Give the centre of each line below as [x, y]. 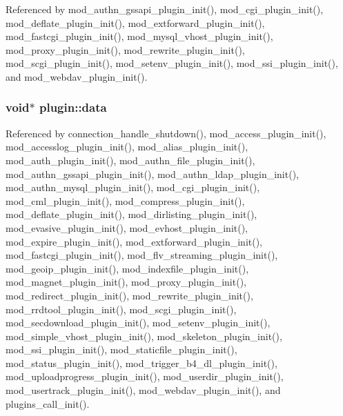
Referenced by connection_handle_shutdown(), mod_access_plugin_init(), [166, 133]
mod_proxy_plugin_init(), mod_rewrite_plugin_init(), [125, 49]
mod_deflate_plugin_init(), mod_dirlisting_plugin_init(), [131, 214]
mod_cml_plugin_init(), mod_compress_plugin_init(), [125, 200]
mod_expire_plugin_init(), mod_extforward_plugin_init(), [134, 241]
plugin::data [73, 107]
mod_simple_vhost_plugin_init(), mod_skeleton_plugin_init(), [144, 336]
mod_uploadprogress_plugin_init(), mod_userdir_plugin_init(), [145, 376]
